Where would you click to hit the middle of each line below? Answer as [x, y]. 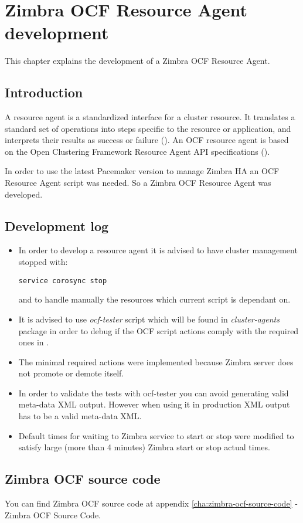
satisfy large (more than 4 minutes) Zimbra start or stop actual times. [144, 447]
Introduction [44, 92]
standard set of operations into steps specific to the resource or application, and [148, 128]
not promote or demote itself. [71, 373]
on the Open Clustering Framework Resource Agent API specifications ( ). [137, 151]
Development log [57, 225]
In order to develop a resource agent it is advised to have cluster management [158, 250]
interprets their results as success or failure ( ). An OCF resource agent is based [147, 140]
